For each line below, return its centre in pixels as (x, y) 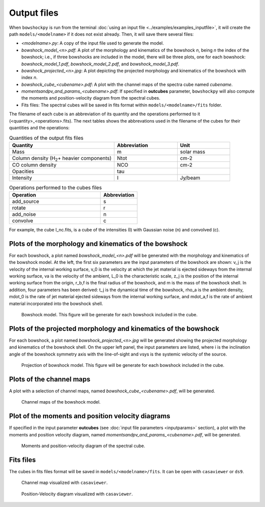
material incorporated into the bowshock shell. (56, 304)
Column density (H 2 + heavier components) (62, 158)
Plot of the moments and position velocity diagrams (90, 416)
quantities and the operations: (39, 128)
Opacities (23, 171)
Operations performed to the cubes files (55, 187)
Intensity (22, 177)
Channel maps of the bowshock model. (61, 402)
